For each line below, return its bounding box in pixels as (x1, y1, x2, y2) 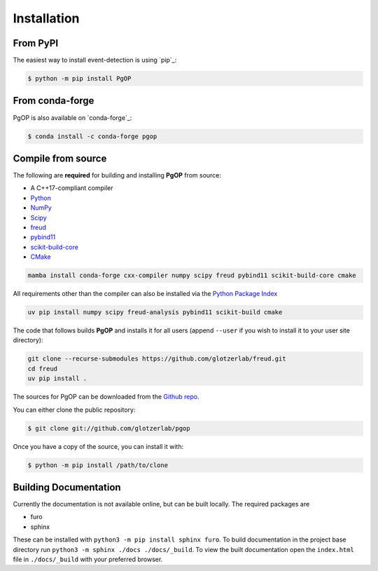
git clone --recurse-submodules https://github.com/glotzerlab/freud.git (27, 355, 286, 363)
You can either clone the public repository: (13, 405, 136, 414)
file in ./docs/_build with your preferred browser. (13, 555, 163, 564)
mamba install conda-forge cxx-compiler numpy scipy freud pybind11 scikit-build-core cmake (27, 271, 356, 280)
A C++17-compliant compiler (30, 184, 113, 192)
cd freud (27, 365, 58, 372)
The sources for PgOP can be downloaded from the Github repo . (13, 393, 199, 401)
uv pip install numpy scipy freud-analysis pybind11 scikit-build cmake (27, 309, 283, 316)
